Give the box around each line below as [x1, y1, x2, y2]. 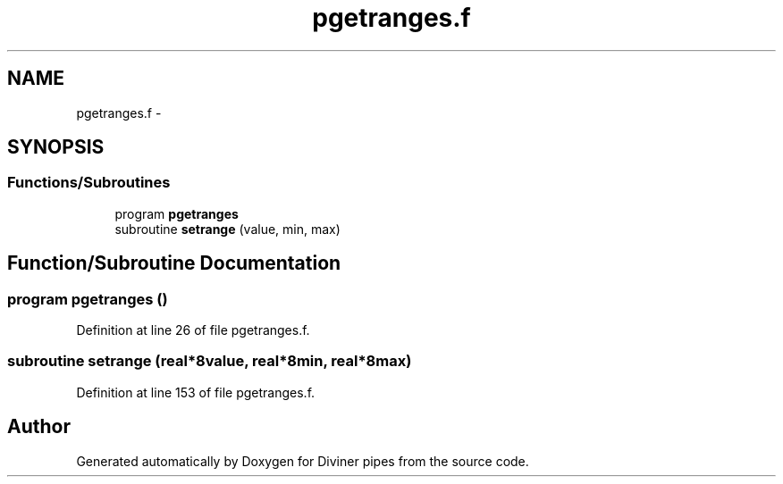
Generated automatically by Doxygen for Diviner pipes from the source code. [76, 453, 529, 469]
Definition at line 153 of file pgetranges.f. [76, 384, 316, 400]
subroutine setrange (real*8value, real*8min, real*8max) [7, 352, 412, 371]
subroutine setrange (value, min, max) [114, 221, 341, 237]
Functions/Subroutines [7, 173, 171, 192]
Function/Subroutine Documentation [7, 252, 341, 275]
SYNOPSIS [7, 136, 105, 159]
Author [7, 415, 71, 438]
